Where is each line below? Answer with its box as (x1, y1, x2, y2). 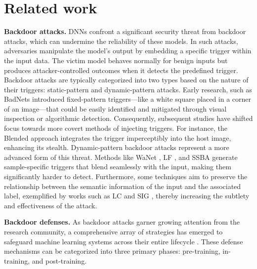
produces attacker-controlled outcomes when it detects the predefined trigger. (4, 65, 238, 75)
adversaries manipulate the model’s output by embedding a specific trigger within (4, 45, 252, 56)
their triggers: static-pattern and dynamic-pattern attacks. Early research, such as (4, 84, 252, 94)
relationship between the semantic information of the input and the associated (4, 181, 241, 191)
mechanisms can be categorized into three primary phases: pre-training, (4, 246, 220, 256)
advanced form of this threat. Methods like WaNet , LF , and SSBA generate (4, 152, 238, 162)
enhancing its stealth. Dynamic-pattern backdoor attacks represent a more (4, 142, 229, 153)
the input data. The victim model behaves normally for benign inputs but (4, 55, 228, 65)
